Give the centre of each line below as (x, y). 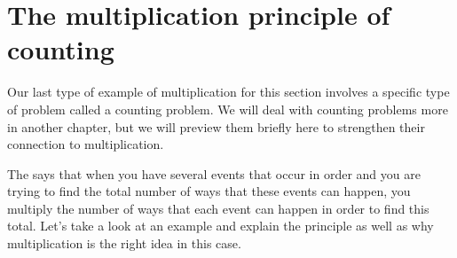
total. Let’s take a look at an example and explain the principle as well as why (221, 226)
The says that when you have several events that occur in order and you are (214, 173)
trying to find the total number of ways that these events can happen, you (209, 191)
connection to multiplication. (86, 144)
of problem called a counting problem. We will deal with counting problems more (228, 109)
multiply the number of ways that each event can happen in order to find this (218, 208)
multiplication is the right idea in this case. (124, 243)
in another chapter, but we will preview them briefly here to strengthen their (216, 126)
